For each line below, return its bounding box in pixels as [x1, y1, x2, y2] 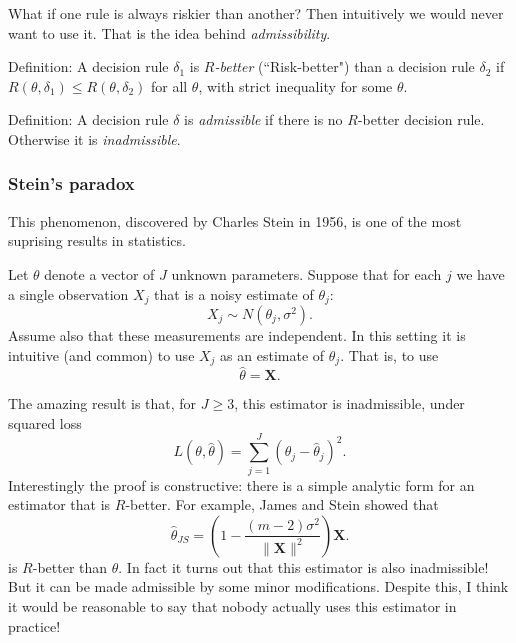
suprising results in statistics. [8, 230, 186, 251]
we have [456, 263, 505, 284]
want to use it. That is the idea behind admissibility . [8, 22, 331, 43]
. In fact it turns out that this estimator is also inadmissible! [118, 556, 489, 577]
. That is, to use [340, 344, 439, 365]
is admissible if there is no [184, 109, 343, 130]
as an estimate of [220, 344, 325, 365]
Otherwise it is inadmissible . [8, 128, 181, 149]
